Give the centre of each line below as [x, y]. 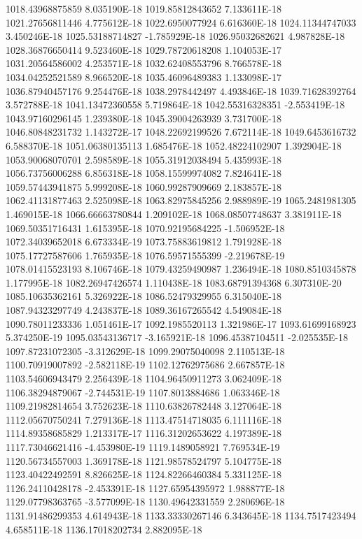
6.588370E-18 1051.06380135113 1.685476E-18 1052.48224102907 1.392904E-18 [174, 145]
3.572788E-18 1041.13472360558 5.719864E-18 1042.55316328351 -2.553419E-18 [175, 105]
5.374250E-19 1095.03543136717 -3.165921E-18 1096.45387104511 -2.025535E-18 [177, 337]
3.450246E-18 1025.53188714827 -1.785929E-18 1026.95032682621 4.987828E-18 [175, 36]
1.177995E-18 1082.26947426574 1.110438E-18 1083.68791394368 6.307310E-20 [174, 282]
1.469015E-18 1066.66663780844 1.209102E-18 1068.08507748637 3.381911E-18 [174, 214]
